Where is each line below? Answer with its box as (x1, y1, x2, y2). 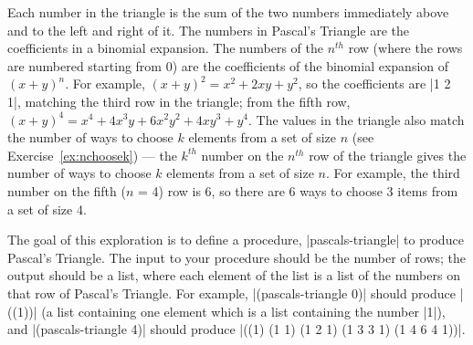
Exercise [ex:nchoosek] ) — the (7, 145, 177, 164)
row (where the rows (348, 38, 463, 57)
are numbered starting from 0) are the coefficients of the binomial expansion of (7, 56, 449, 75)
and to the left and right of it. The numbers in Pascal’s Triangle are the (7, 20, 410, 39)
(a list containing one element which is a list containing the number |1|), (41, 301, 446, 320)
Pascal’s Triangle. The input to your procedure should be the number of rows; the (7, 247, 467, 267)
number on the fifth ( (7, 181, 126, 200)
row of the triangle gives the (309, 145, 467, 164)
